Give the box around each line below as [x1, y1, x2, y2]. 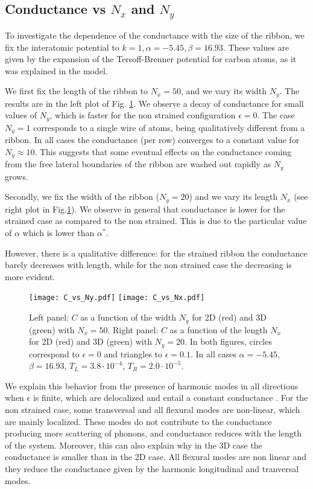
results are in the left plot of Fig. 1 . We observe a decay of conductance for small [5, 97, 304, 109]
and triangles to [104, 347, 163, 360]
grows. [5, 170, 28, 182]
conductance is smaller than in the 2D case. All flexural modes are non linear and [5, 450, 306, 463]
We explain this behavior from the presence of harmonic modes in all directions [5, 379, 299, 392]
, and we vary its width [180, 85, 267, 97]
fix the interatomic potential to [5, 40, 119, 53]
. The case [257, 109, 295, 121]
